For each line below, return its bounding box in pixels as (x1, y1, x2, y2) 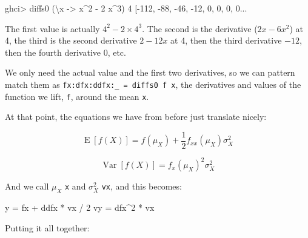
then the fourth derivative (5, 45, 101, 58)
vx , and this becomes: (101, 180, 182, 193)
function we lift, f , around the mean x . (5, 90, 149, 102)
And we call (5, 180, 49, 193)
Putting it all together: (5, 221, 90, 234)
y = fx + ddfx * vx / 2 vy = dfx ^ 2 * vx (5, 201, 155, 214)
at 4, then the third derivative (170, 34, 282, 47)
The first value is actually (5, 22, 100, 35)
